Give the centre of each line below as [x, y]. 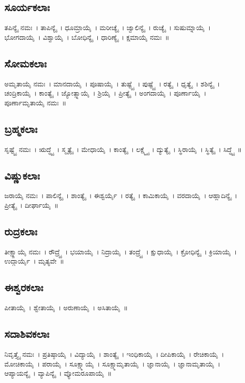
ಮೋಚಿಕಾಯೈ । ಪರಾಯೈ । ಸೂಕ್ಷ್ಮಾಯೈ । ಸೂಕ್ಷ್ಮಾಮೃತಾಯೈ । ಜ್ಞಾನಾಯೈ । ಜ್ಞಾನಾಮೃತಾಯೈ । [112, 363]
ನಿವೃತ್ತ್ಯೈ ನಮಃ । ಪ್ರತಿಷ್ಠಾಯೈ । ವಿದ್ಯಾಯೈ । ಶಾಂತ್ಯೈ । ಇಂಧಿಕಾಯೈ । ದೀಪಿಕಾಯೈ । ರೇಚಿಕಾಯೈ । [114, 354]
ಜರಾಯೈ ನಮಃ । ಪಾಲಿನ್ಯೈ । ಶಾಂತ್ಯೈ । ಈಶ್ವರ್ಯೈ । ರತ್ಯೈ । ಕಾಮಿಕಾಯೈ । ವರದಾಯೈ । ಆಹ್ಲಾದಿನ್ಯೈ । [121, 195]
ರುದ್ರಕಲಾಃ [21, 231]
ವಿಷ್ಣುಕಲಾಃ [22, 175]
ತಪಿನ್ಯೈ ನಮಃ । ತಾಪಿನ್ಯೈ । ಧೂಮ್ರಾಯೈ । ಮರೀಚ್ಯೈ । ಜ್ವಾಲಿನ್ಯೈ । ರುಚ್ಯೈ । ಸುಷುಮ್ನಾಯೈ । [108, 27]
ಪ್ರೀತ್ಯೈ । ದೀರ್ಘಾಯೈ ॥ [31, 205]
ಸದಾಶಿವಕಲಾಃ [27, 334]
